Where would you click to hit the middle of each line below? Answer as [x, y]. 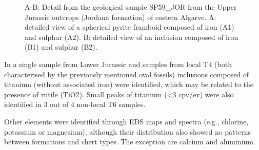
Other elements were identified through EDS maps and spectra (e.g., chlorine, [126, 121]
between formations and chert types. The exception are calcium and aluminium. [130, 142]
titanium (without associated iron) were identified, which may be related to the [129, 84]
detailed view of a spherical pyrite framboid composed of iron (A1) [129, 27]
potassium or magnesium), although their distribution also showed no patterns [128, 131]
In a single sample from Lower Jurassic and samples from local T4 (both [118, 64]
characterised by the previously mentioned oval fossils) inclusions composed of [127, 74]
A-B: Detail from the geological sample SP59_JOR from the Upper [131, 7]
